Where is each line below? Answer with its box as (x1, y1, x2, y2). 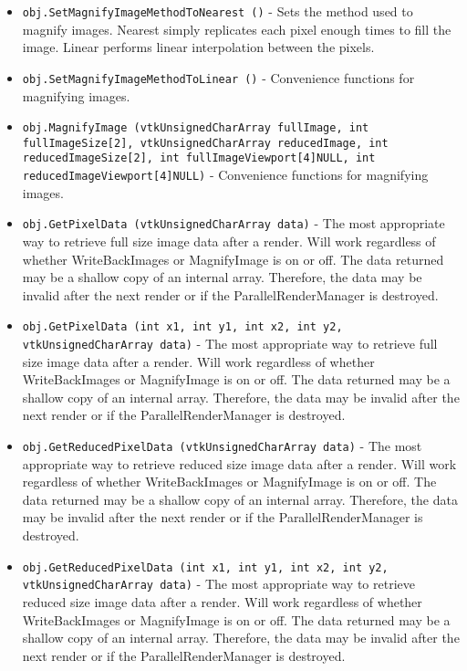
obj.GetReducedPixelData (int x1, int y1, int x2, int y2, (22, 561, 389, 574)
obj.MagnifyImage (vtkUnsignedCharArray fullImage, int (22, 121, 369, 135)
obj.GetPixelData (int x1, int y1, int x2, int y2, (22, 320, 343, 334)
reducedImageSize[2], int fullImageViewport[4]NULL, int (22, 152, 376, 165)
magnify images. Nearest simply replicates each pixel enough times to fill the (22, 19, 451, 38)
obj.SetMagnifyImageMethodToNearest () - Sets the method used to (22, 2, 413, 20)
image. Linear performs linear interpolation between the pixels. (22, 37, 375, 57)
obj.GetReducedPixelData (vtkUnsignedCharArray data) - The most (22, 436, 422, 456)
